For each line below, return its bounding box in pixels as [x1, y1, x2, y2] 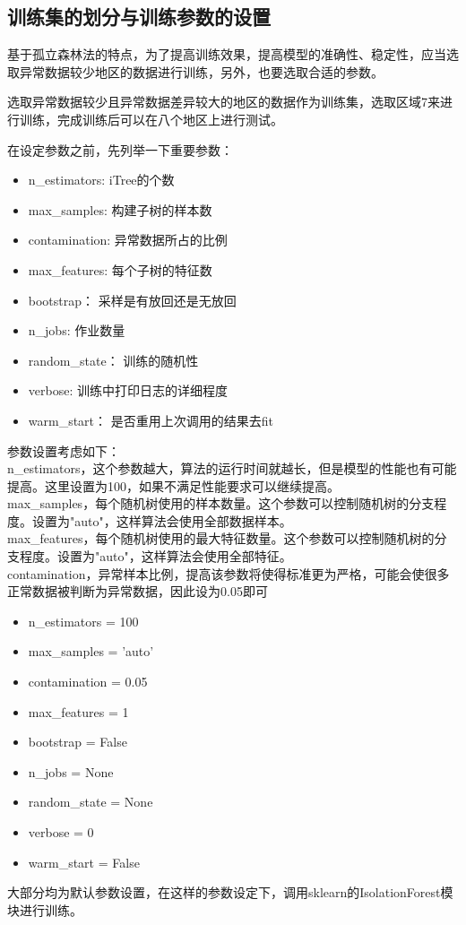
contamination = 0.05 [28, 672, 148, 691]
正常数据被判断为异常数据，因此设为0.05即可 [7, 582, 268, 601]
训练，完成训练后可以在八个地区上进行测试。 [19, 109, 283, 128]
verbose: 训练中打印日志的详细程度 [28, 381, 228, 400]
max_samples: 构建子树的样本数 [28, 200, 212, 219]
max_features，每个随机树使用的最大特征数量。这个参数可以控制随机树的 [7, 529, 435, 548]
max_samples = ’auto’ [28, 642, 154, 661]
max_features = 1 [28, 702, 129, 721]
